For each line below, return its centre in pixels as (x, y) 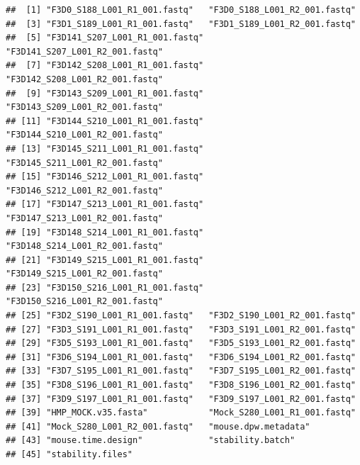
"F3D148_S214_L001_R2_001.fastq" (84, 246)
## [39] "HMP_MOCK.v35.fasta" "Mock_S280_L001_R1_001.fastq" (181, 413)
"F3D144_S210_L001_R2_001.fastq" (84, 135)
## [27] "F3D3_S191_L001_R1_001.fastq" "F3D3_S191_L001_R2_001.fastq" (181, 329)
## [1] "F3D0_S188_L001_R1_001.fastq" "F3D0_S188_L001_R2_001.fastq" (181, 10)
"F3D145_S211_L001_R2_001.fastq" (84, 163)
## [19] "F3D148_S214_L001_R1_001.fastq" (105, 232)
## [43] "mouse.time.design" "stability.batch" (151, 441)
